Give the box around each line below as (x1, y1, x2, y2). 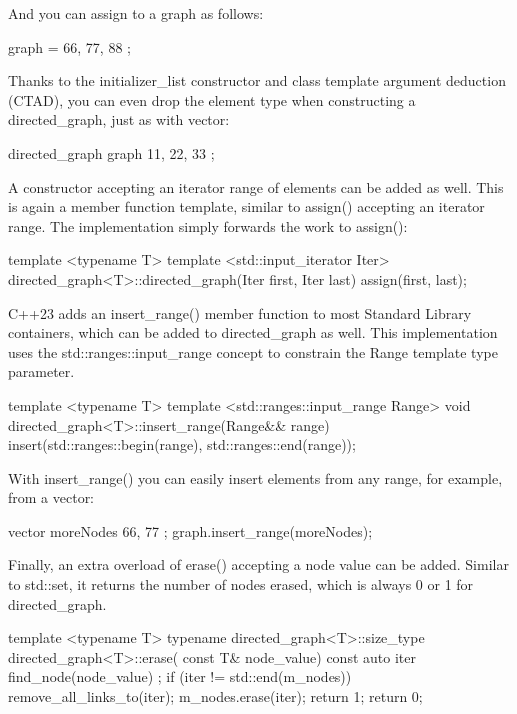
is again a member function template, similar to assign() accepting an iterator (8, 196, 485, 217)
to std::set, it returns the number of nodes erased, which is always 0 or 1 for (8, 574, 474, 595)
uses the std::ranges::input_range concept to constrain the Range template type (8, 341, 498, 362)
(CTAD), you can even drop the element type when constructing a (8, 89, 416, 110)
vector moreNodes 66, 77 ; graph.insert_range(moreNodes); (8, 520, 373, 541)
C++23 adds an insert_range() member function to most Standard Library (8, 302, 472, 323)
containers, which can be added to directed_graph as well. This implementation (8, 322, 498, 343)
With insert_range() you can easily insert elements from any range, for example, (8, 467, 503, 488)
